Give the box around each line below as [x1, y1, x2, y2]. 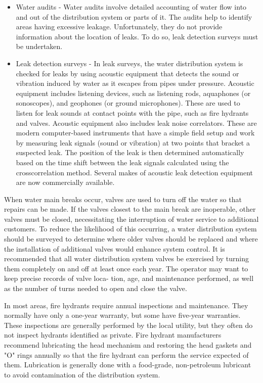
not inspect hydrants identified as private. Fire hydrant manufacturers [4, 329, 222, 340]
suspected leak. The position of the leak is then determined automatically [16, 147, 244, 158]
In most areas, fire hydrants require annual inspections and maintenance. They [4, 300, 248, 310]
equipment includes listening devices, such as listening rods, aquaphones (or [16, 87, 251, 98]
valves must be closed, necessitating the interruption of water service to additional [4, 213, 259, 224]
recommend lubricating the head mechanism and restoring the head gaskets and [4, 340, 252, 350]
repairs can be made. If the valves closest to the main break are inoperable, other [4, 204, 256, 214]
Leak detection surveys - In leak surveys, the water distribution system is [16, 58, 243, 68]
